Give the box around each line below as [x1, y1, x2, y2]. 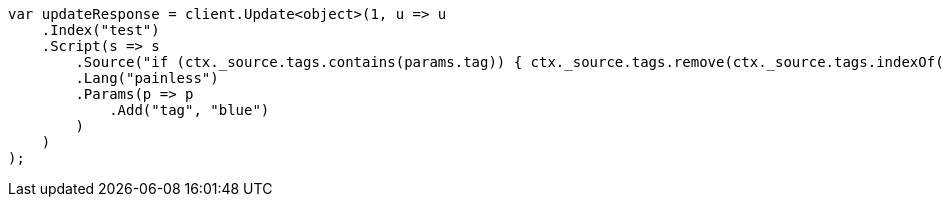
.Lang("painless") [75, 70, 219, 86]
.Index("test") [41, 22, 160, 38]
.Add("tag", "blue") [109, 102, 270, 118]
